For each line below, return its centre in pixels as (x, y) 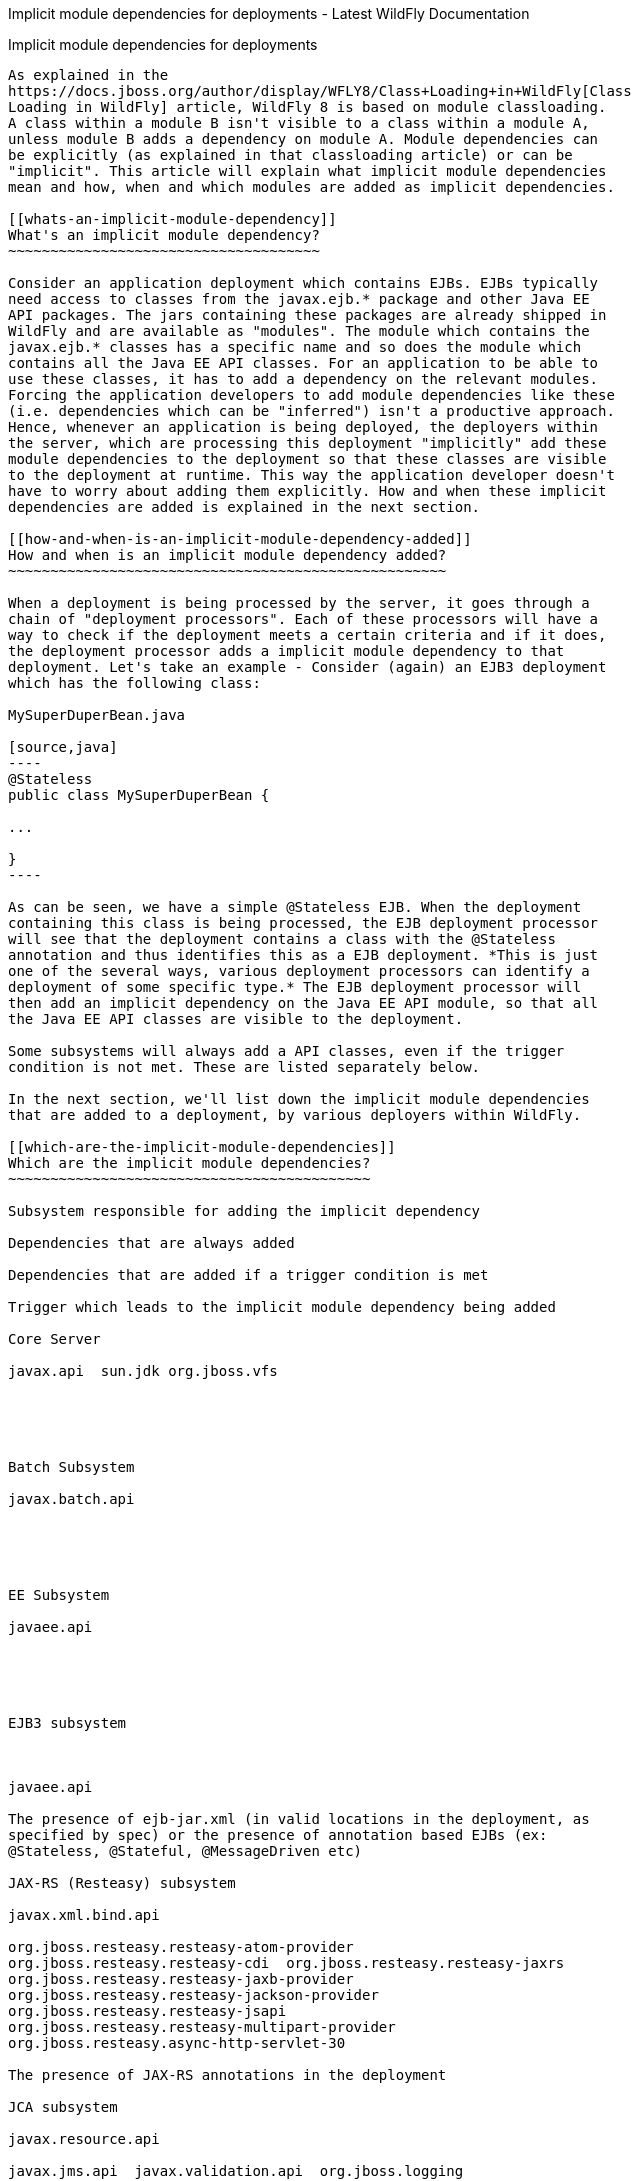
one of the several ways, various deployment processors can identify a (299, 971)
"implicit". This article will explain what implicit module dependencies (307, 171)
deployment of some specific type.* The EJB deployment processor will (295, 987)
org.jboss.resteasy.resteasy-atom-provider (181, 1947)
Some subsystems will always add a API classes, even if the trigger (286, 1051)
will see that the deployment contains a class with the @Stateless (282, 939)
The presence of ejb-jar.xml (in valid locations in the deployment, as (299, 1819)
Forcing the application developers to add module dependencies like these (311, 395)
